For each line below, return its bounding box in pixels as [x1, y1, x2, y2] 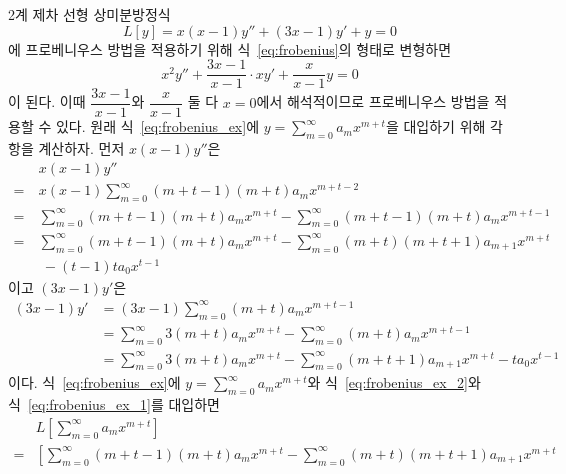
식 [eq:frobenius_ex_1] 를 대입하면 [8, 394, 220, 415]
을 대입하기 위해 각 [385, 116, 503, 137]
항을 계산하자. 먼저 [8, 138, 125, 159]
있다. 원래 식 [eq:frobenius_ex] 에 [55, 116, 260, 137]
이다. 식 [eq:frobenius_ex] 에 [8, 372, 181, 393]
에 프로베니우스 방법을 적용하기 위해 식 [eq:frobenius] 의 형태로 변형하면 [8, 38, 452, 59]
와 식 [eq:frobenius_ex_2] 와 [307, 372, 481, 393]
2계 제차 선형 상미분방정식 [8, 4, 171, 24]
